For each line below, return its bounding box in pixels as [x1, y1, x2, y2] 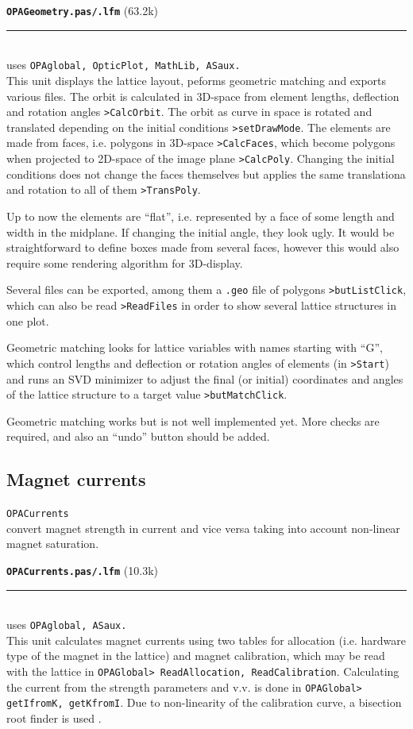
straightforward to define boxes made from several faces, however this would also [6, 239, 399, 256]
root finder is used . [6, 710, 102, 727]
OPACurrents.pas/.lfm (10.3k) [6, 561, 159, 578]
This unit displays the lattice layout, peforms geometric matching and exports [6, 71, 387, 88]
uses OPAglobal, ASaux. [6, 616, 127, 633]
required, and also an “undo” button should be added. [6, 428, 270, 445]
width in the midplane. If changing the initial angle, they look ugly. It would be [6, 223, 395, 240]
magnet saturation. [6, 535, 99, 552]
